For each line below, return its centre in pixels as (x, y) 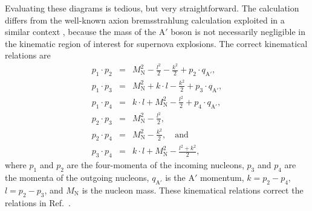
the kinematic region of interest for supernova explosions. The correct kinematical (156, 43)
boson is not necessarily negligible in (238, 32)
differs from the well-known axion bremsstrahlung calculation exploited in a (145, 20)
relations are (28, 55)
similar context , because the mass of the (80, 32)
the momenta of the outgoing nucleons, (77, 177)
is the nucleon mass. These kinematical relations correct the (193, 190)
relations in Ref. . (38, 202)
